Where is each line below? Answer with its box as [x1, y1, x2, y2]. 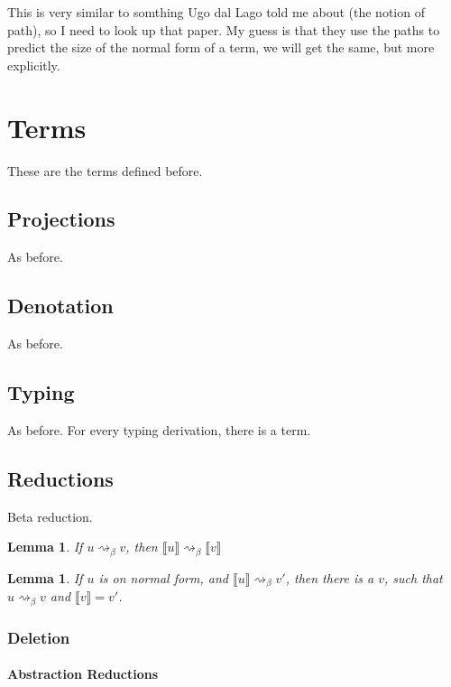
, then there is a [285, 568, 374, 587]
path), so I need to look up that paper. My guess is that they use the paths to [7, 20, 440, 39]
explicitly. [7, 55, 60, 74]
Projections [7, 205, 115, 233]
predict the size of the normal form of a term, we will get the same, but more [7, 38, 435, 57]
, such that [384, 568, 443, 587]
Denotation [7, 292, 114, 320]
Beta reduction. [7, 506, 93, 525]
